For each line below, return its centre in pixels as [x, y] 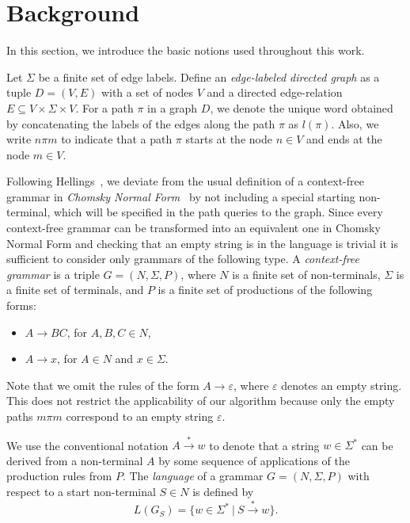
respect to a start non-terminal [81, 491]
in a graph [173, 107]
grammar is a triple [53, 274]
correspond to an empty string [140, 416]
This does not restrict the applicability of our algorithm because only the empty [201, 401]
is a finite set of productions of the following [265, 290]
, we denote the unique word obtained [302, 107]
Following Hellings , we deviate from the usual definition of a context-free [185, 181]
